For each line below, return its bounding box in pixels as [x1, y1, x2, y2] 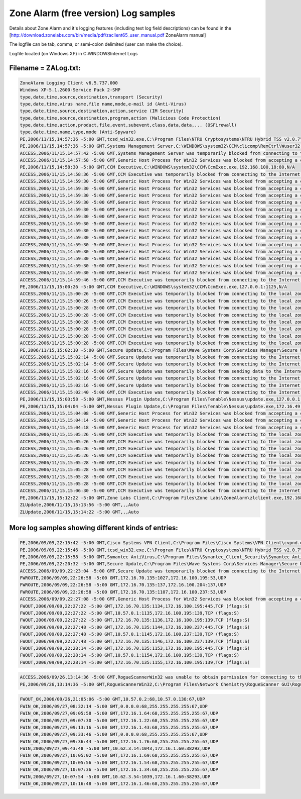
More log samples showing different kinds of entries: [9, 523, 178, 532]
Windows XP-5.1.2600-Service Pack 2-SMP [20, 87, 120, 93]
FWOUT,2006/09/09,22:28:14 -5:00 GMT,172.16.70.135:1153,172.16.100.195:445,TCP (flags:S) [20, 646, 250, 651]
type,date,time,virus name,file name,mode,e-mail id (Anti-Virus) [20, 101, 187, 107]
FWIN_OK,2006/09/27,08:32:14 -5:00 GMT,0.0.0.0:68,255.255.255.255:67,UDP [20, 704, 208, 709]
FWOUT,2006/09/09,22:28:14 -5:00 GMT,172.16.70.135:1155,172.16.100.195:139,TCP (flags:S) [20, 659, 250, 665]
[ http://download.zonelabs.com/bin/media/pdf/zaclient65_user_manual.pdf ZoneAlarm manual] [9, 32, 206, 38]
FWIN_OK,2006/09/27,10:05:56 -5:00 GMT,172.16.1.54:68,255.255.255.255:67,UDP [20, 759, 218, 765]
